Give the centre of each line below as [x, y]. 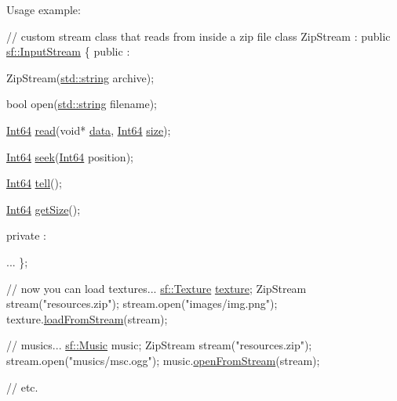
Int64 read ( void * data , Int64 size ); [89, 130]
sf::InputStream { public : [68, 51]
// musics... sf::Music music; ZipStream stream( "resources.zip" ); [159, 345]
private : [26, 235]
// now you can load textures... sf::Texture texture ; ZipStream [157, 288]
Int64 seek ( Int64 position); [70, 156]
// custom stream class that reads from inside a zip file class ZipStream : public [198, 36]
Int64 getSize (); [44, 209]
